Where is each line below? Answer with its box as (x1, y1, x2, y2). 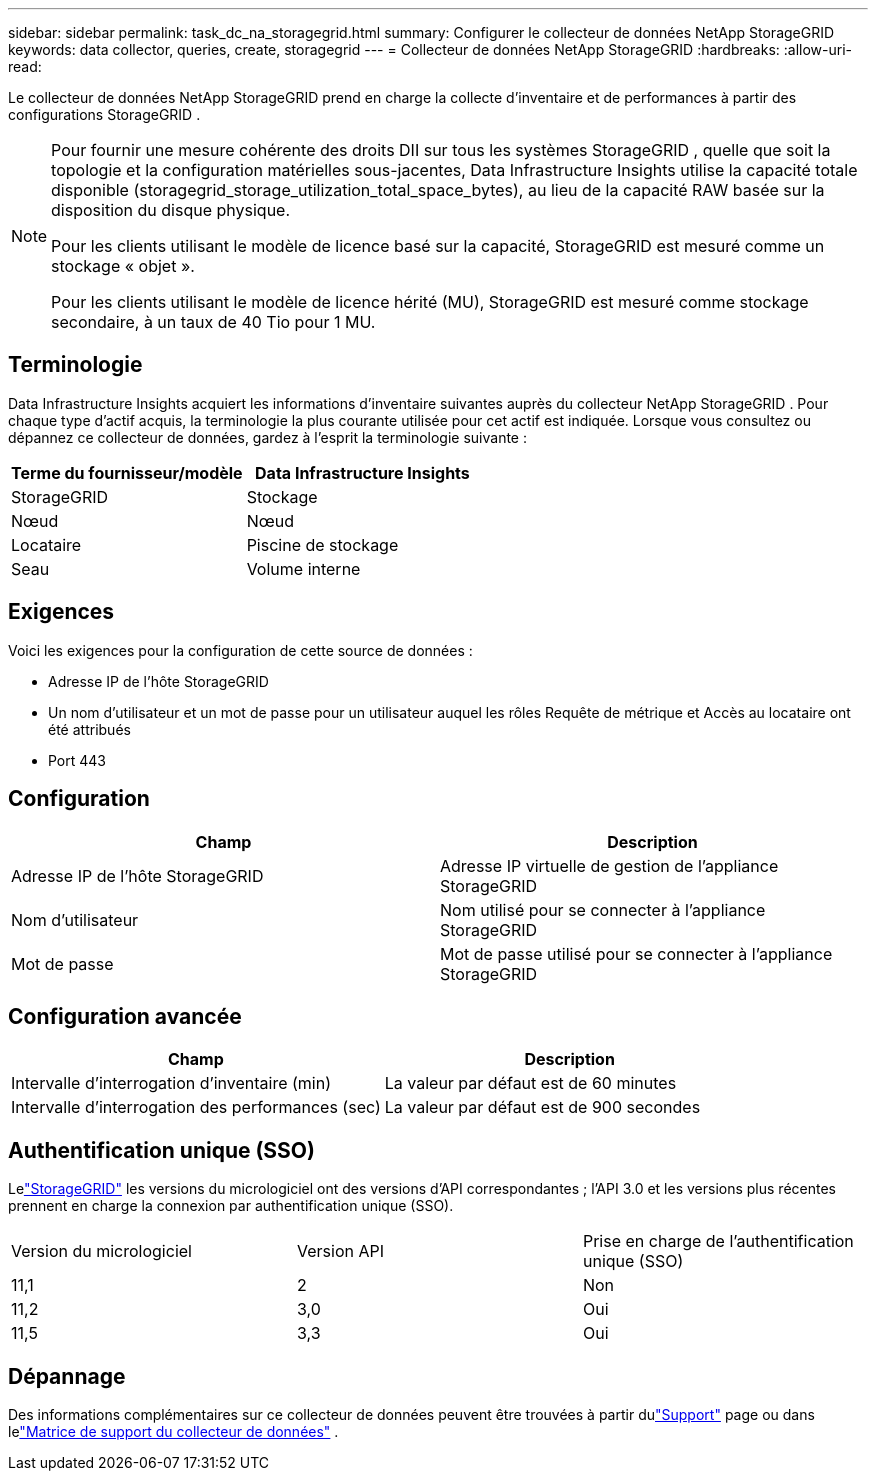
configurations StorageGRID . (8, 106, 201, 123)
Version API (296, 1241, 384, 1262)
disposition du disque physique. (51, 200, 291, 220)
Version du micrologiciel (11, 1241, 192, 1262)
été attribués (48, 720, 131, 738)
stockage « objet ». (51, 256, 195, 276)
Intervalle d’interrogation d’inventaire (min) (11, 1073, 331, 1094)
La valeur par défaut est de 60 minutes (384, 1073, 677, 1094)
